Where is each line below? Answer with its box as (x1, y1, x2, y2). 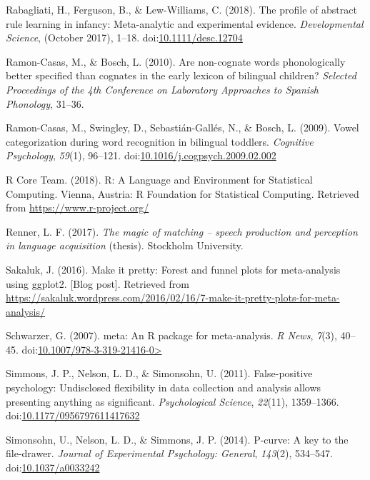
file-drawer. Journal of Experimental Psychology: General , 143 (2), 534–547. (6, 446, 333, 461)
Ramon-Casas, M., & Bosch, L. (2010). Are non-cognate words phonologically (6, 54, 346, 69)
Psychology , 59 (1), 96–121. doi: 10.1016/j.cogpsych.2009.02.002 (6, 148, 276, 163)
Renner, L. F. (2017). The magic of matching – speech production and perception (6, 224, 358, 239)
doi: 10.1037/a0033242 (6, 460, 100, 475)
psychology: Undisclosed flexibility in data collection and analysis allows (6, 380, 321, 395)
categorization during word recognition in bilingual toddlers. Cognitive (6, 134, 314, 149)
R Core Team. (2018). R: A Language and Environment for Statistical (6, 171, 313, 186)
